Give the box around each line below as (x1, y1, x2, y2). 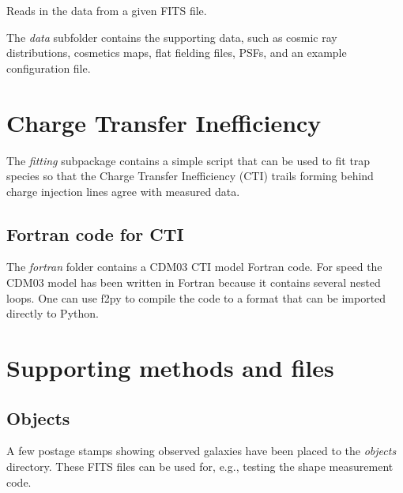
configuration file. (6, 59, 91, 76)
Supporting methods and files (6, 352, 334, 384)
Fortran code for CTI (6, 221, 184, 246)
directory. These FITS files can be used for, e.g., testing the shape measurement (6, 458, 394, 475)
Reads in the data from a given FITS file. (6, 2, 207, 18)
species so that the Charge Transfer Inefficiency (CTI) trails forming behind (6, 167, 374, 184)
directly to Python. (6, 305, 99, 322)
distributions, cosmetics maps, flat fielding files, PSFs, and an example (6, 44, 347, 61)
